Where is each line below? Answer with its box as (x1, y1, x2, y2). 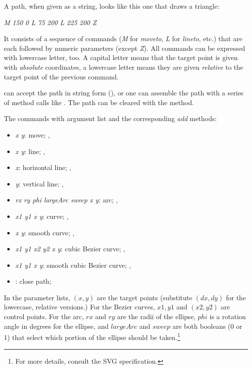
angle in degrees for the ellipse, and (4, 321, 109, 331)
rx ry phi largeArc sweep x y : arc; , (15, 195, 118, 205)
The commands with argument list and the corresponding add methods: (4, 113, 217, 123)
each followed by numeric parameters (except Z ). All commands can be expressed (4, 43, 245, 53)
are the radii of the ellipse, (117, 311, 196, 322)
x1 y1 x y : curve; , (15, 211, 69, 221)
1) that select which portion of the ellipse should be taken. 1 (4, 331, 180, 342)
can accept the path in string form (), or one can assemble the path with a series (4, 88, 244, 98)
